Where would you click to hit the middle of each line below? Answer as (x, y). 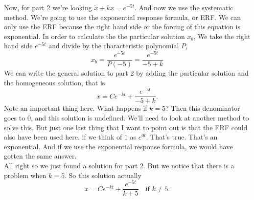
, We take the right (222, 36)
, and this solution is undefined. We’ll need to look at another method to (140, 118)
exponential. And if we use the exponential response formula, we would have (118, 146)
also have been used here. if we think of (63, 137)
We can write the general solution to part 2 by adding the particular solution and (126, 73)
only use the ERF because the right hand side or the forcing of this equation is (122, 27)
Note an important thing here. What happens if (76, 108)
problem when (25, 175)
